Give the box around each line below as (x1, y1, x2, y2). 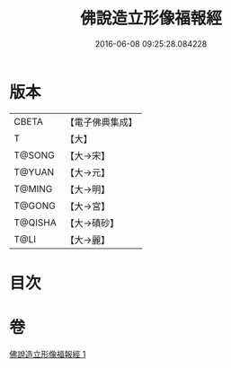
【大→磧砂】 (65, 216, 120, 229)
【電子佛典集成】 (65, 116, 138, 128)
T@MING (13, 182, 53, 195)
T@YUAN (13, 165, 55, 178)
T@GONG (13, 199, 56, 212)
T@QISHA (13, 216, 57, 229)
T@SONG (13, 149, 56, 162)
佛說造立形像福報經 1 (9, 348, 86, 359)
